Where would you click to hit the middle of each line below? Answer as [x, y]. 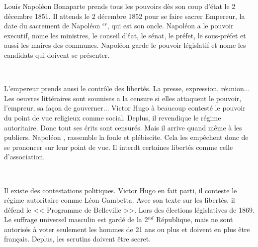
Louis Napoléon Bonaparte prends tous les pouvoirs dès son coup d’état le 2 [120, 6]
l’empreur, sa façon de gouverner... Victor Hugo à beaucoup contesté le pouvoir [125, 108]
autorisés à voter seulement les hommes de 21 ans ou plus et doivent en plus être [127, 229]
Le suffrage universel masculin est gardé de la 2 [76, 219]
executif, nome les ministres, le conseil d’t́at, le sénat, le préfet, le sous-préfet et [125, 35]
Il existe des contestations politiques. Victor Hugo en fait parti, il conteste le [121, 190]
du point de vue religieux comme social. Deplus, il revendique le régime [113, 117]
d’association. [25, 157]
